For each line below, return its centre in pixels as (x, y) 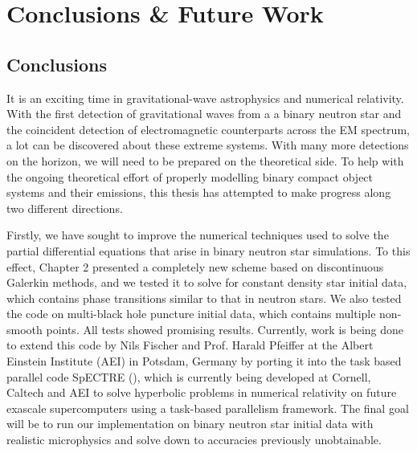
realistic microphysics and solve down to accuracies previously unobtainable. (194, 440)
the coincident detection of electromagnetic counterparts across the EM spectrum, (208, 129)
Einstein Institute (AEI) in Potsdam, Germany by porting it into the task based (204, 361)
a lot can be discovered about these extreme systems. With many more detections (208, 145)
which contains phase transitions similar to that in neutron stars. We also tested (204, 298)
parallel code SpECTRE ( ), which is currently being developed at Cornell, (189, 376)
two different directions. (65, 208)
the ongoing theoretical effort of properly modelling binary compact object (190, 176)
